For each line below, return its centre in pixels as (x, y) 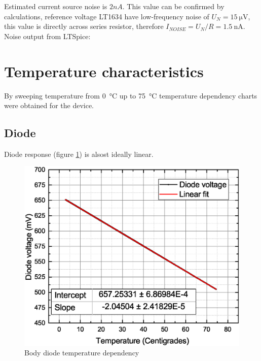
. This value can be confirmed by (173, 6)
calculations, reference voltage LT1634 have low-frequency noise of (107, 16)
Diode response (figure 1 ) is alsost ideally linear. (79, 154)
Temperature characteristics (104, 71)
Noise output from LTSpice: (47, 36)
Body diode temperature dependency (82, 353)
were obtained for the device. (49, 105)
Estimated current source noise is (56, 6)
